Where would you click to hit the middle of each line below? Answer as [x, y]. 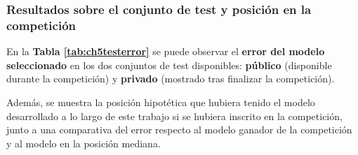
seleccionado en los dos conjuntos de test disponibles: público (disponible [169, 65]
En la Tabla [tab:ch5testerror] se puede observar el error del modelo [166, 51]
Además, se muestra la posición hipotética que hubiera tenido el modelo [161, 102]
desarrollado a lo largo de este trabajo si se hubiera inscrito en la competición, [174, 116]
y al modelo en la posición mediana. [84, 143]
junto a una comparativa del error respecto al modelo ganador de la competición [179, 130]
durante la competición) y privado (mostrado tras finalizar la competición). [171, 79]
